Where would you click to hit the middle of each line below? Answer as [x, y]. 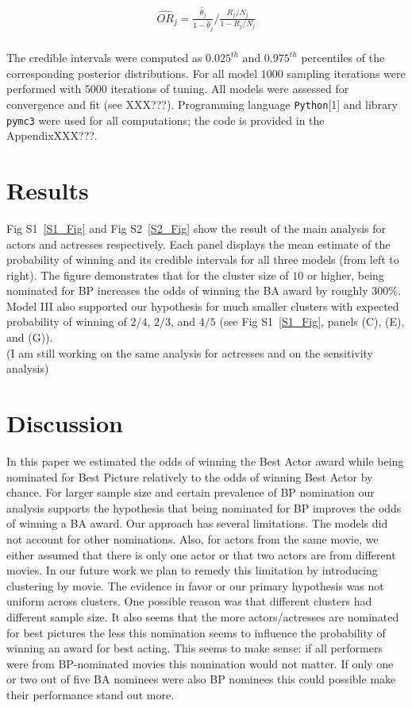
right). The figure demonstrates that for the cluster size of [148, 275]
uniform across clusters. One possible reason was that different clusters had [189, 601]
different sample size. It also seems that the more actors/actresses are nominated [203, 616]
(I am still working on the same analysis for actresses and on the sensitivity [190, 352]
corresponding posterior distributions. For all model [132, 73]
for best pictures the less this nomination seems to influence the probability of [196, 632]
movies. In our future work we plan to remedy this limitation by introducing [192, 570]
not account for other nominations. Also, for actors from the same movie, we [193, 538]
